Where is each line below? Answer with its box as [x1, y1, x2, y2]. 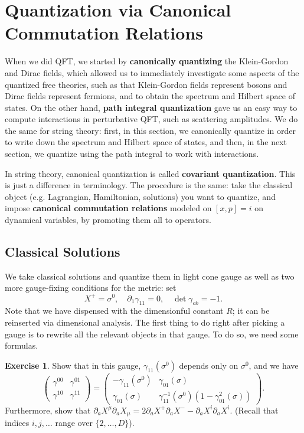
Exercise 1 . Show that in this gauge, [5, 359, 141, 371]
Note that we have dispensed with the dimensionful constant [5, 304, 224, 317]
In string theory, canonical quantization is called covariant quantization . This [5, 167, 296, 179]
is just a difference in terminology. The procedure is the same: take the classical [5, 179, 293, 191]
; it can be [232, 304, 270, 317]
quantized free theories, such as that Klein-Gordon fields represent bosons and [5, 78, 287, 90]
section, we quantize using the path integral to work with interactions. [5, 147, 259, 160]
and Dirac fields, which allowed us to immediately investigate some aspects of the [5, 66, 299, 78]
